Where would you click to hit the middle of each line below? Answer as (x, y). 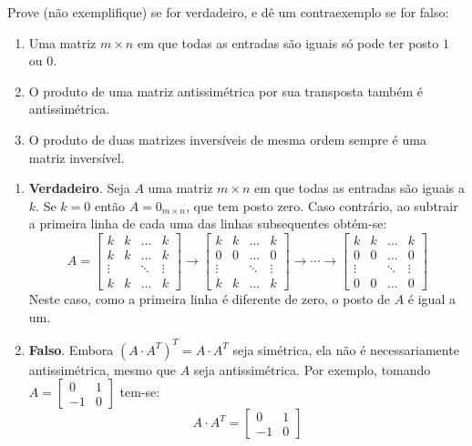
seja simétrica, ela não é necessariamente (346, 349)
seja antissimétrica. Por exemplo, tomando (312, 369)
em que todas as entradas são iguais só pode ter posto (288, 42)
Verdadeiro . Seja (79, 188)
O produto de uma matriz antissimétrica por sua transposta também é (226, 91)
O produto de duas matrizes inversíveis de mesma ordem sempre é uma (227, 139)
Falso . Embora (71, 349)
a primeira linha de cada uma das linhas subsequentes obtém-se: (208, 223)
